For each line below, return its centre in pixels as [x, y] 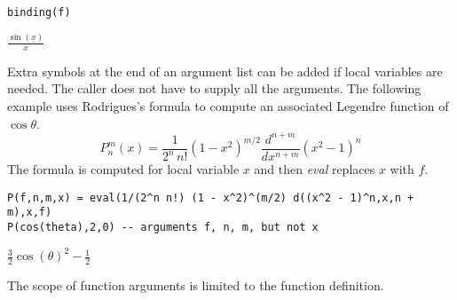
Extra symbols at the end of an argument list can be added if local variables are [225, 71]
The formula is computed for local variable [123, 169]
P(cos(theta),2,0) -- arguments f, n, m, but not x [163, 228]
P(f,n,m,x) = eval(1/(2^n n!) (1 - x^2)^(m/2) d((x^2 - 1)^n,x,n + [211, 197]
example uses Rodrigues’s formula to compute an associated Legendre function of [228, 106]
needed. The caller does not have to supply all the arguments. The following [214, 88]
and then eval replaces [315, 169]
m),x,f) [30, 213]
